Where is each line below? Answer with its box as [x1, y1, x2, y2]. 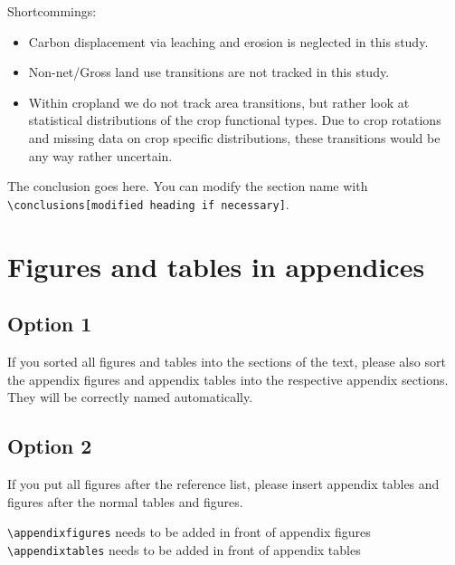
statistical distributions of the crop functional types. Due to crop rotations [28, 110, 441, 129]
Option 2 [7, 432, 92, 460]
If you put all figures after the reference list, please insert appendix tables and [7, 474, 440, 493]
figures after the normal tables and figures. [7, 492, 243, 511]
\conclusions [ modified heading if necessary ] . [7, 194, 289, 213]
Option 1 [7, 310, 92, 338]
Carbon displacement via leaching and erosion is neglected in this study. [28, 32, 429, 51]
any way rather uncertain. [28, 146, 173, 165]
